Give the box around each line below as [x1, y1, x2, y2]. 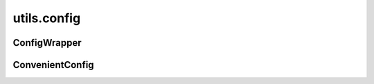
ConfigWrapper [12, 37, 82, 49]
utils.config [12, 10, 81, 26]
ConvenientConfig [12, 59, 94, 71]
